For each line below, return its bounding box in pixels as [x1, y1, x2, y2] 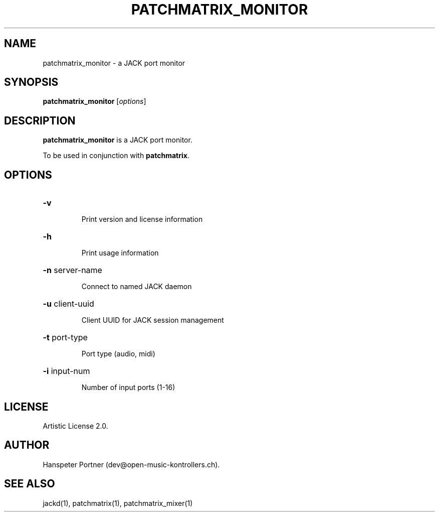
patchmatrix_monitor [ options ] [43, 97, 146, 106]
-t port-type [43, 332, 88, 343]
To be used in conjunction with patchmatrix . [43, 151, 189, 160]
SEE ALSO [4, 477, 55, 490]
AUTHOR [4, 439, 50, 452]
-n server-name [43, 265, 102, 276]
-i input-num [43, 366, 90, 376]
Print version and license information [81, 215, 203, 224]
